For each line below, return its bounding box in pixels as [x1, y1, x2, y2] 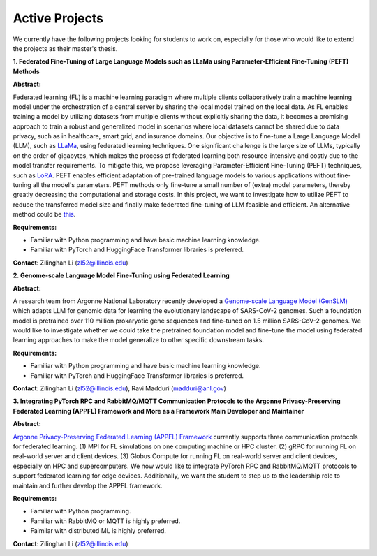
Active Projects [13, 10, 104, 26]
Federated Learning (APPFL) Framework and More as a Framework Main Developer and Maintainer [13, 407, 304, 415]
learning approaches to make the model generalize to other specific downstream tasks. [13, 336, 265, 344]
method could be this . [13, 210, 76, 219]
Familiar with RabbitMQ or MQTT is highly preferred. [30, 517, 181, 525]
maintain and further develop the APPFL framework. [13, 481, 163, 490]
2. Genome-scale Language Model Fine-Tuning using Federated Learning [13, 271, 230, 279]
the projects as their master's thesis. [13, 44, 118, 52]
